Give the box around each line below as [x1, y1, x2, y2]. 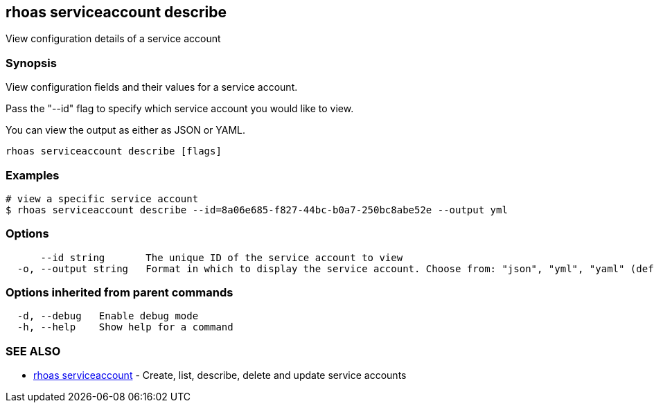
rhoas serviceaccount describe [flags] [6, 145, 222, 157]
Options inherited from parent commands [6, 285, 233, 300]
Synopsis [6, 55, 57, 70]
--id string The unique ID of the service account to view [40, 251, 403, 263]
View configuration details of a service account [6, 33, 221, 45]
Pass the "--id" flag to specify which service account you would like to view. [6, 103, 354, 115]
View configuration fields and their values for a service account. [6, 81, 298, 94]
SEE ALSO [6, 344, 61, 358]
